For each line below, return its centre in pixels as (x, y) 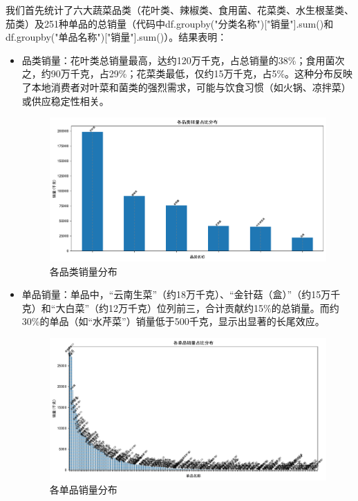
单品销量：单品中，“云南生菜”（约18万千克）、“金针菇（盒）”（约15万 (176, 294)
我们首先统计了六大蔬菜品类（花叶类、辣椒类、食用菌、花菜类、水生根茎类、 (180, 10)
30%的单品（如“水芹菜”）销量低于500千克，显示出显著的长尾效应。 (173, 321)
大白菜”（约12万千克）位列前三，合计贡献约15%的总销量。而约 (197, 307)
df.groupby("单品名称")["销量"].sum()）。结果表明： (116, 37)
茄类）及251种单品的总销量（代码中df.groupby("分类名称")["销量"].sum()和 (170, 23)
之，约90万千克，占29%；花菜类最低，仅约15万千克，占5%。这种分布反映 (187, 73)
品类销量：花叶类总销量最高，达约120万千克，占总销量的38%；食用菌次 (183, 60)
